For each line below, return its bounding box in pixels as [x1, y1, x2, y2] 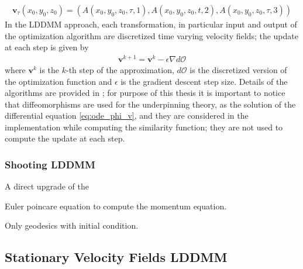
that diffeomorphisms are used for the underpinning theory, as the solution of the [5, 98, 296, 110]
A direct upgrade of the [5, 180, 89, 192]
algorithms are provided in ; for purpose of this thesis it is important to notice [5, 87, 285, 99]
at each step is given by [5, 41, 89, 53]
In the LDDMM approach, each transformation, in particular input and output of [5, 18, 297, 30]
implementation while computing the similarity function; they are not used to [5, 120, 283, 133]
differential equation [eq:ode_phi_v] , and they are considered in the [5, 109, 249, 122]
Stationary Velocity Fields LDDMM [5, 248, 228, 266]
